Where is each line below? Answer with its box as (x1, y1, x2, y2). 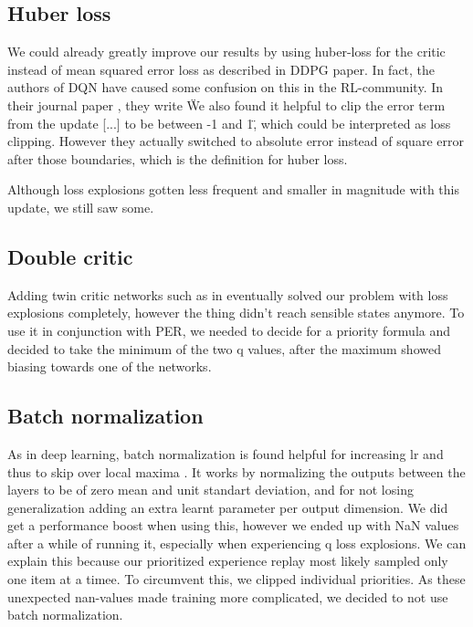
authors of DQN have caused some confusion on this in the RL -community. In (7, 78, 444, 97)
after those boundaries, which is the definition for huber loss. (7, 149, 348, 168)
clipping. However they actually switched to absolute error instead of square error (7, 131, 464, 151)
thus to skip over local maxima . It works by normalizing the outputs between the (7, 462, 466, 481)
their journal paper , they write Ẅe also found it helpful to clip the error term (7, 95, 446, 114)
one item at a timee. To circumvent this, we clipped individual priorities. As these (7, 570, 466, 589)
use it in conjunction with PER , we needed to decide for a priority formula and (7, 320, 451, 340)
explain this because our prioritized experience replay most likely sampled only (7, 551, 448, 570)
